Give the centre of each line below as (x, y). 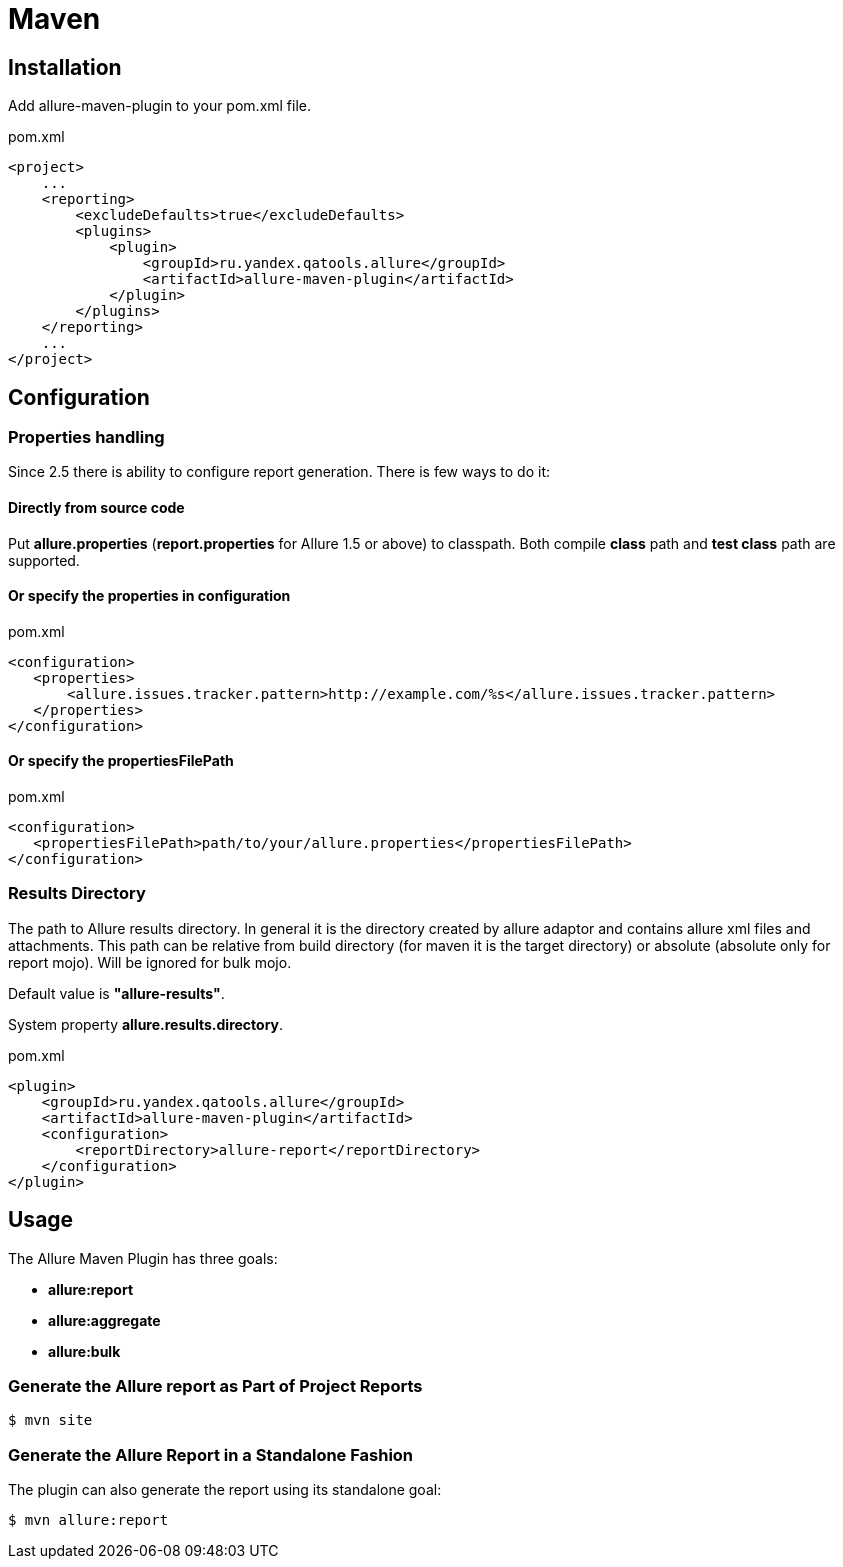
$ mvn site (50, 1420)
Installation (65, 67)
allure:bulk (84, 1351)
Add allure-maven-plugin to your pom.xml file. (160, 106)
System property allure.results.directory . (146, 1024)
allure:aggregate (104, 1320)
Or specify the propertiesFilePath (121, 761)
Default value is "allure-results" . (116, 993)
